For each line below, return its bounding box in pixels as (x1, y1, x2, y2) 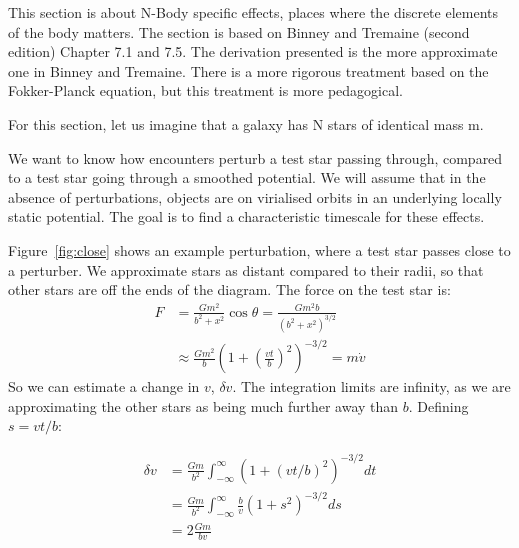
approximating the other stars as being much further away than (8, 395, 399, 416)
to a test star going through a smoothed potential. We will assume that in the (8, 167, 486, 188)
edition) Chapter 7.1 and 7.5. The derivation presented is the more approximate (8, 41, 498, 62)
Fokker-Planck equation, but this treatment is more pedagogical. (8, 80, 404, 101)
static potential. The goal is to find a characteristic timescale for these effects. (8, 206, 485, 227)
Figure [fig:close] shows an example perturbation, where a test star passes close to (8, 239, 511, 260)
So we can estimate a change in (8, 376, 200, 397)
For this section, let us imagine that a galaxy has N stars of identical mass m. (8, 113, 484, 134)
